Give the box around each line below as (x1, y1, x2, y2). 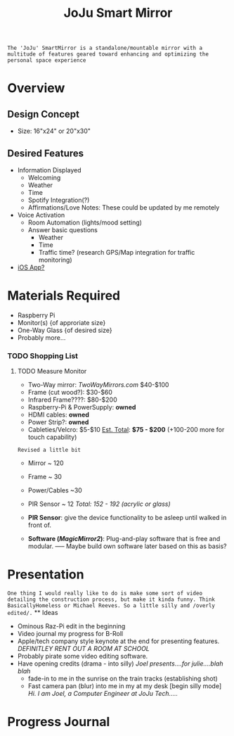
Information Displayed (17, 166, 82, 174)
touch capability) (27, 433, 77, 441)
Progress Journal (7, 714, 110, 730)
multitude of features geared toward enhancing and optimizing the (7, 51, 209, 58)
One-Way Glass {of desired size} (17, 326, 112, 334)
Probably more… (17, 333, 66, 342)
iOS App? (17, 263, 45, 272)
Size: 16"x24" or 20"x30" (17, 127, 91, 135)
